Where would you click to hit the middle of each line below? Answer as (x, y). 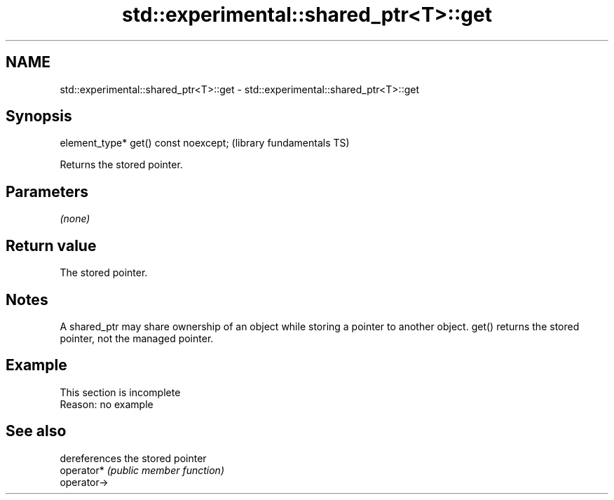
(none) (75, 219)
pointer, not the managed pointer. (137, 338)
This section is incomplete (120, 392)
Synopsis (39, 116)
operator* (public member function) (142, 470)
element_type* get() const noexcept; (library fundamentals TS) (205, 143)
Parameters (47, 191)
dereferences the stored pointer (133, 458)
